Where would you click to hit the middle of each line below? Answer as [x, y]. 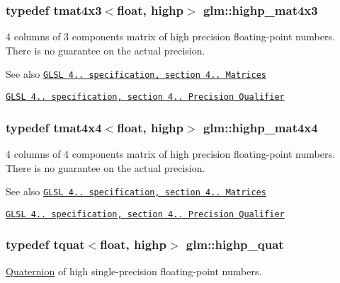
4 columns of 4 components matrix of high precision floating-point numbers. [170, 153]
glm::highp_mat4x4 [260, 127]
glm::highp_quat [235, 244]
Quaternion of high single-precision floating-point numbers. [134, 271]
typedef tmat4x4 [54, 127]
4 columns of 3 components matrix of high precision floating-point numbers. [170, 36]
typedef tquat [45, 244]
